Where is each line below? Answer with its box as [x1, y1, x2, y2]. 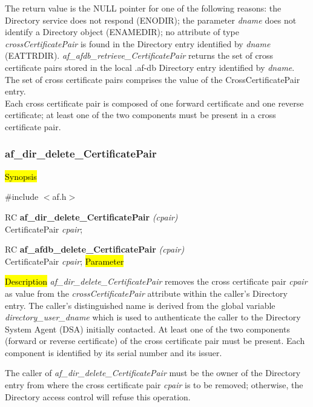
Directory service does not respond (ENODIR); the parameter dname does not [5, 13, 297, 26]
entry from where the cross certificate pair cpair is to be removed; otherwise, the [5, 379, 303, 391]
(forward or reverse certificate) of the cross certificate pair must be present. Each [5, 334, 305, 347]
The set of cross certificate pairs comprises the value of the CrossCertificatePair [5, 73, 300, 85]
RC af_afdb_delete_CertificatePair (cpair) [5, 243, 185, 256]
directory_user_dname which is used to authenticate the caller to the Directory [5, 311, 301, 323]
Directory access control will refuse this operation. [5, 390, 191, 403]
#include [5, 190, 39, 203]
